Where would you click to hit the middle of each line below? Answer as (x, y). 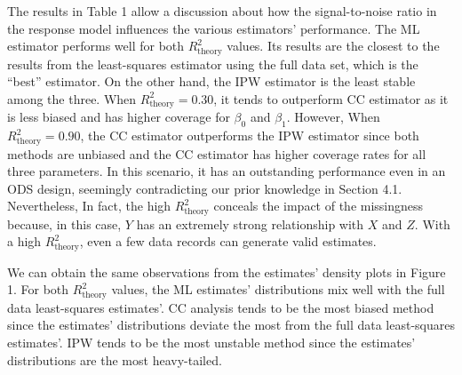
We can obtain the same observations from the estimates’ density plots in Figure (227, 271)
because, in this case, (64, 223)
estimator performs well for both (96, 46)
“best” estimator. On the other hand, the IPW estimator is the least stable (211, 81)
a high (24, 241)
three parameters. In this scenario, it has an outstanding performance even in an (227, 171)
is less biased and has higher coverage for (119, 117)
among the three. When (72, 98)
